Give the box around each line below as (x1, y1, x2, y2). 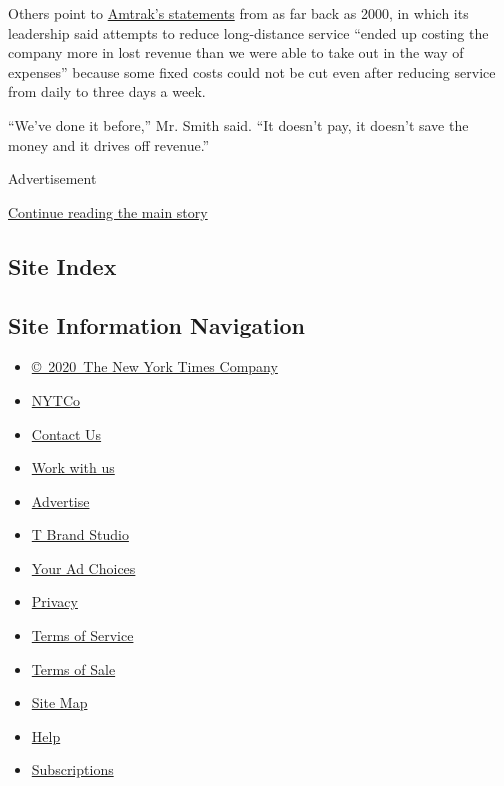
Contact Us (31, 423, 102, 444)
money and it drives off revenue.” (8, 134, 210, 155)
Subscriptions (31, 759, 114, 780)
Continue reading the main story (8, 201, 208, 222)
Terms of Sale (31, 658, 116, 679)
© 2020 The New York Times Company (31, 356, 278, 377)
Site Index (8, 250, 117, 281)
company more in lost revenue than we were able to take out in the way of (8, 42, 464, 63)
